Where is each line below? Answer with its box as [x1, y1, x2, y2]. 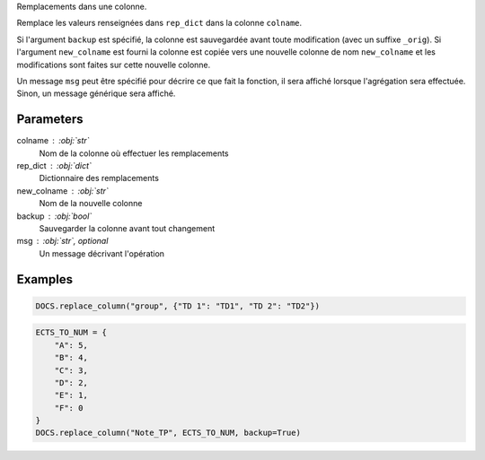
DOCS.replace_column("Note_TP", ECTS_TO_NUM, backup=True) [35, 428, 301, 438]
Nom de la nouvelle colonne [39, 198, 143, 209]
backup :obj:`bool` [16, 211, 93, 221]
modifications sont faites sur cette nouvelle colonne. [16, 59, 211, 70]
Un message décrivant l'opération [39, 247, 165, 259]
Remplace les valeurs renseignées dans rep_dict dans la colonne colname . [16, 18, 303, 29]
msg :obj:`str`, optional [16, 236, 109, 247]
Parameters [16, 112, 84, 127]
